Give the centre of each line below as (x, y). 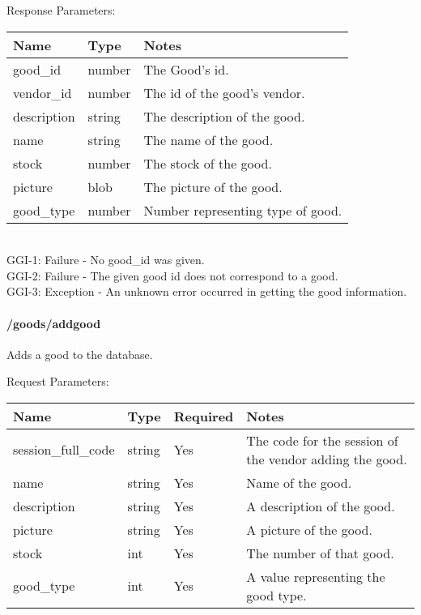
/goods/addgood (54, 323)
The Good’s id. (186, 69)
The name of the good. (208, 139)
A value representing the (316, 576)
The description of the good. (224, 116)
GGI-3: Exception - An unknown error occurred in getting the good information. (207, 291)
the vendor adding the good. (327, 459)
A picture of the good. (309, 529)
